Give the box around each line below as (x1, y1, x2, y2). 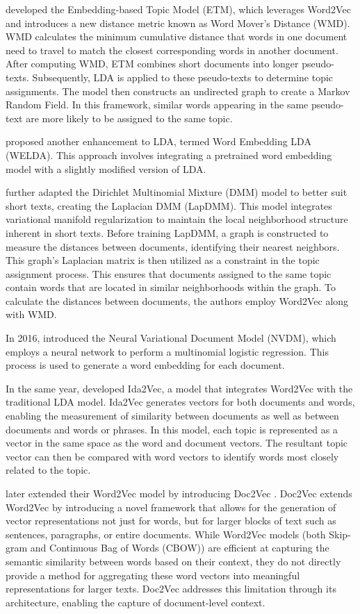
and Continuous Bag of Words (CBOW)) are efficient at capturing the (30, 540, 329, 555)
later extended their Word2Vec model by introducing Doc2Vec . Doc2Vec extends (6, 486, 352, 500)
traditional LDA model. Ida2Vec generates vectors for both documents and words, (6, 395, 355, 409)
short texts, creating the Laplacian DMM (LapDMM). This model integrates (6, 198, 332, 213)
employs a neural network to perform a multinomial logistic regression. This (6, 344, 329, 358)
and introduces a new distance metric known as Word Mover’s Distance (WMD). (6, 15, 350, 30)
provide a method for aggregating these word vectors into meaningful (6, 567, 300, 582)
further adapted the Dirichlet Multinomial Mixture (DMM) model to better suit (6, 185, 347, 199)
